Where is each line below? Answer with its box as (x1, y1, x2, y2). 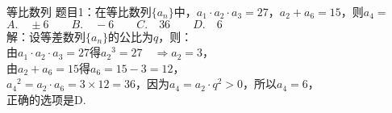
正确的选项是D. (6, 90, 86, 107)
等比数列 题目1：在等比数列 (6, 3, 152, 19)
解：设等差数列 (6, 27, 85, 44)
